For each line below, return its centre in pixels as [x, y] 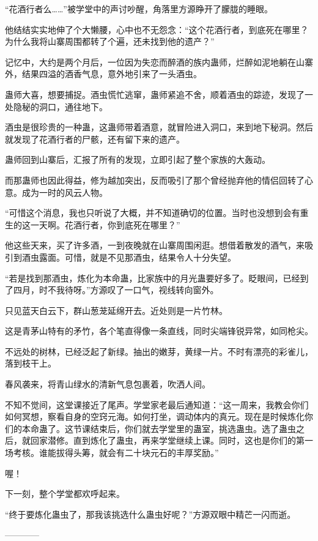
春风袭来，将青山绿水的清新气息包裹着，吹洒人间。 [108, 384]
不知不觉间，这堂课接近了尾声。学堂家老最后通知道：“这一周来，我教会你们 [157, 404]
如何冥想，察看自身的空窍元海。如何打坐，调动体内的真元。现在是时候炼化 [155, 416]
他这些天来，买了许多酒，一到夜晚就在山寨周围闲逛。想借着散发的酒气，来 [155, 245]
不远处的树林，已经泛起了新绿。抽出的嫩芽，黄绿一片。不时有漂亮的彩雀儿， [159, 351]
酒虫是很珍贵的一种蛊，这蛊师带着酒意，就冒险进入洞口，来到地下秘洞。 [150, 127]
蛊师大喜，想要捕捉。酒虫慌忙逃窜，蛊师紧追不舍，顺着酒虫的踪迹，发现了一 [159, 94]
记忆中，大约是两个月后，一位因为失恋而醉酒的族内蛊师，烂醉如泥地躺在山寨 [159, 62]
